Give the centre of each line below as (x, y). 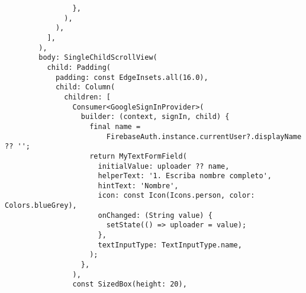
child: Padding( (79, 67)
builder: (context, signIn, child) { (155, 117)
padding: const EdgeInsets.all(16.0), (132, 77)
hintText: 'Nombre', (138, 186)
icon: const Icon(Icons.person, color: (176, 196)
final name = (115, 126)
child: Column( (85, 87)
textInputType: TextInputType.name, (170, 245)
